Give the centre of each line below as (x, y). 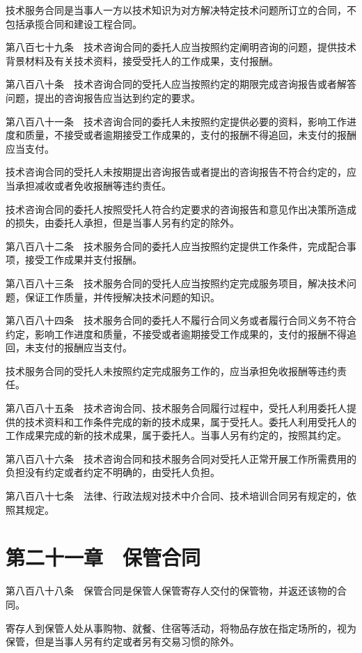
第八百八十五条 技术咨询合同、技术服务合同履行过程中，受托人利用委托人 (176, 408)
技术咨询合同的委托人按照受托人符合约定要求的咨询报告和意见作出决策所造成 (181, 209)
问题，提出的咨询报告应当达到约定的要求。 (103, 97)
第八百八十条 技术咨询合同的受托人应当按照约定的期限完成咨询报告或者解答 (181, 84)
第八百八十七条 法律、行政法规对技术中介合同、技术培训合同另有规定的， (176, 496)
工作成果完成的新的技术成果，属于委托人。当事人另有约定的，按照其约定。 (176, 435)
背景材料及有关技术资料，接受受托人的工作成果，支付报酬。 (142, 60)
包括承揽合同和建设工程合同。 (74, 23)
